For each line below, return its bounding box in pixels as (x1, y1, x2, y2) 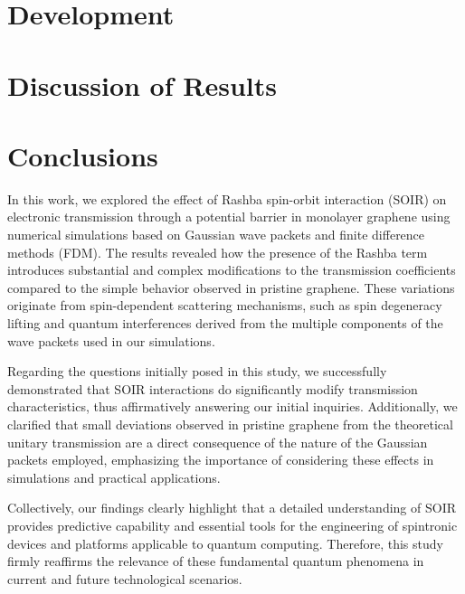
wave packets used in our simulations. (7, 331, 215, 350)
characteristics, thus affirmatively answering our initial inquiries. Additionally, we (7, 397, 458, 416)
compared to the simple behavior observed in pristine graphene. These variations (7, 278, 455, 297)
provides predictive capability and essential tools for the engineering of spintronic (7, 515, 458, 534)
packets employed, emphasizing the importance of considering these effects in (7, 450, 434, 469)
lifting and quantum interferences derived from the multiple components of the (7, 314, 443, 333)
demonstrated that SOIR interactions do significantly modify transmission (7, 379, 418, 398)
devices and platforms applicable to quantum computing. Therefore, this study (7, 533, 443, 552)
